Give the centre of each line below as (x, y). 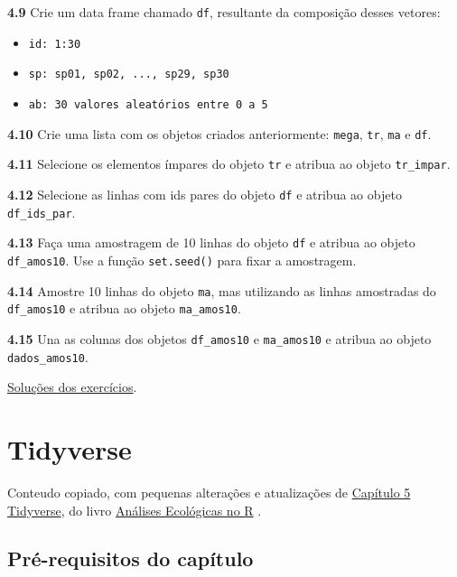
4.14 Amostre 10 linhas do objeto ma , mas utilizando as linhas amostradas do (222, 290)
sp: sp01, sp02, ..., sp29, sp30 (129, 74)
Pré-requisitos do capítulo (131, 558)
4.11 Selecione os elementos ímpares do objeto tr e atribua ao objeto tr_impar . (229, 164)
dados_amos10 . (48, 356)
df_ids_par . (42, 212)
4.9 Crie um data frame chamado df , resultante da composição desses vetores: (224, 12)
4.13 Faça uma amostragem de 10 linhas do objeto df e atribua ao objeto (211, 242)
